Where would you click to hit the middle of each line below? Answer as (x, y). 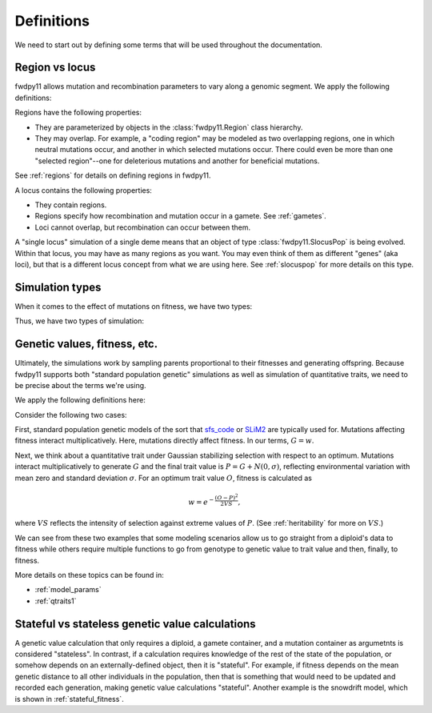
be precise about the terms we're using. (81, 385)
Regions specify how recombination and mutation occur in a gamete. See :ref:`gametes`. (181, 216)
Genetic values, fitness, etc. (86, 344)
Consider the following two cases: (71, 415)
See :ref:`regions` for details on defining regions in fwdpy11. (113, 175)
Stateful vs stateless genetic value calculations (135, 624)
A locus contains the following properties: (83, 190)
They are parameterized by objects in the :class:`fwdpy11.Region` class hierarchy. (169, 127)
